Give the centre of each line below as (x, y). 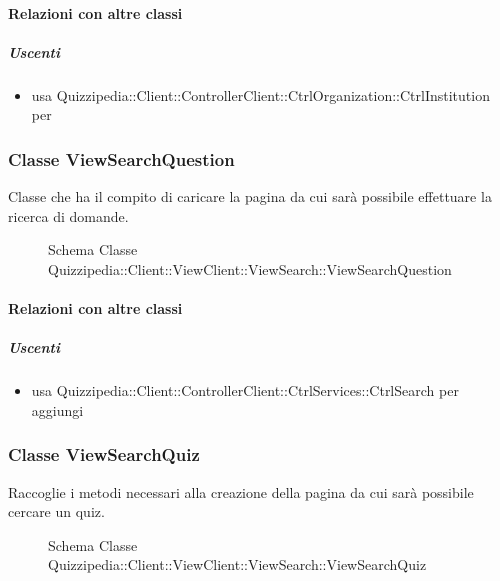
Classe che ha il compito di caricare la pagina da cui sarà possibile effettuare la (250, 196)
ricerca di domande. (68, 215)
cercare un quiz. (56, 511)
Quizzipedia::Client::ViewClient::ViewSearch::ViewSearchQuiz (237, 564)
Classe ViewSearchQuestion (121, 158)
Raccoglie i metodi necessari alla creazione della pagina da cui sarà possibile (241, 491)
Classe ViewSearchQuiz (104, 454)
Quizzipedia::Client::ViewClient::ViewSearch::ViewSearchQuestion (250, 268)
